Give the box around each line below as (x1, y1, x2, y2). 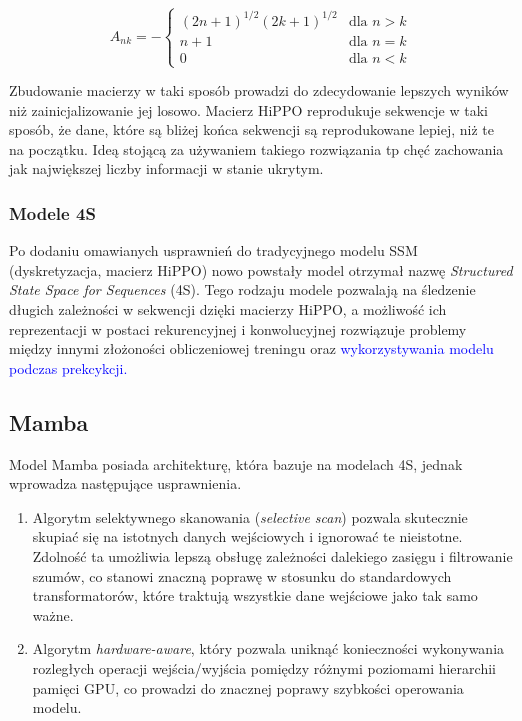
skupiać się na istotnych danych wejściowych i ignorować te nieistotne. (32, 526, 463, 547)
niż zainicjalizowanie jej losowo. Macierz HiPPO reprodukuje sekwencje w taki (9, 99, 488, 120)
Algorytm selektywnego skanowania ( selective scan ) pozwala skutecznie (32, 506, 468, 527)
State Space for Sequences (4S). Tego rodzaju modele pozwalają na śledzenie (9, 279, 476, 300)
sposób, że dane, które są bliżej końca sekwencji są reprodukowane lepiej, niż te (9, 119, 495, 140)
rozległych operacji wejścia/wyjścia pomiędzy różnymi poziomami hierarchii (32, 657, 496, 678)
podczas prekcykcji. (9, 357, 128, 378)
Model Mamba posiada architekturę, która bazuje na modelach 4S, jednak (9, 453, 463, 474)
